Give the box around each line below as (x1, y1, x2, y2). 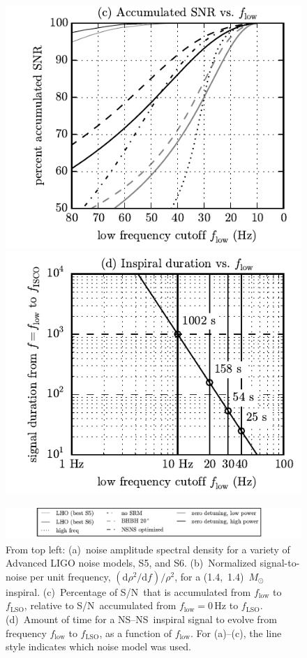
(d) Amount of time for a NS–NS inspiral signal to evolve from (6, 611, 277, 626)
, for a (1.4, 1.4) (174, 569, 244, 583)
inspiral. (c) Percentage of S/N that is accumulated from (6, 584, 251, 599)
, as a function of (99, 625, 172, 640)
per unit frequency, (30, 569, 111, 583)
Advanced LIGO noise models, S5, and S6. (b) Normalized (6, 555, 257, 570)
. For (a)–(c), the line (190, 625, 282, 640)
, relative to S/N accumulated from (24, 598, 177, 613)
